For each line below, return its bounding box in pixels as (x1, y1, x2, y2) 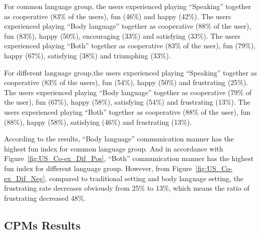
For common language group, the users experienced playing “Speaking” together (4, 1, 251, 11)
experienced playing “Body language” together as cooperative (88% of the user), (4, 21, 251, 31)
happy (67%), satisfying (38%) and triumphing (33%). (4, 50, 171, 60)
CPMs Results (4, 217, 81, 232)
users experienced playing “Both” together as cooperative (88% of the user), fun (4, 106, 251, 117)
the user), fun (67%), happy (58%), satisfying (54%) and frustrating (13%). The (4, 97, 250, 107)
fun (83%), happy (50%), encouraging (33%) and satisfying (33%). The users (4, 30, 240, 41)
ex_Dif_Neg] (4, 173, 45, 183)
